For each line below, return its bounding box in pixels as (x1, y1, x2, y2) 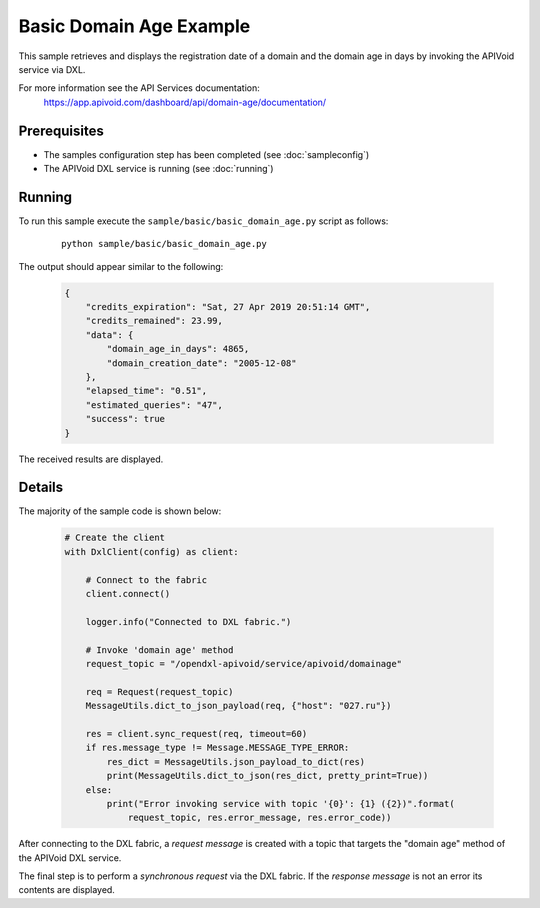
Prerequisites (18, 122, 104, 139)
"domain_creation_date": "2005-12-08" (106, 357, 297, 369)
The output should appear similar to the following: (18, 260, 224, 272)
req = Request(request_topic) (85, 686, 234, 697)
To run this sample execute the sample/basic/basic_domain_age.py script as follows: (18, 215, 389, 227)
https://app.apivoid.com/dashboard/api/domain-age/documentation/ (43, 96, 327, 108)
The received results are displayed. (18, 453, 164, 465)
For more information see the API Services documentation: (18, 82, 260, 94)
